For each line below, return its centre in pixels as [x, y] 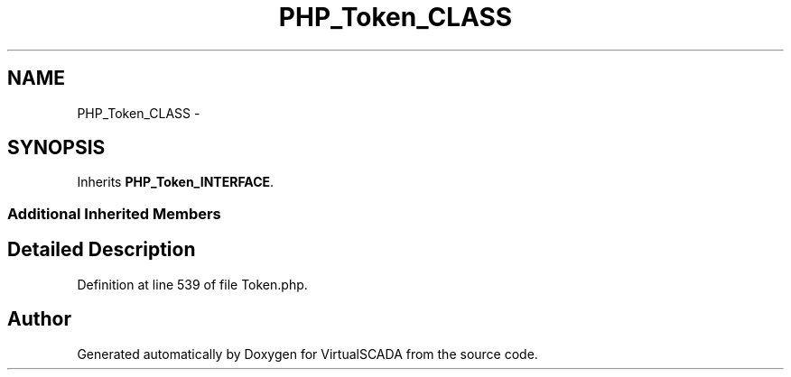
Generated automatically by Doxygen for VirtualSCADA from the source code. [307, 354]
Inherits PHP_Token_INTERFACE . [176, 182]
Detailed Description [102, 250]
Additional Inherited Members [114, 213]
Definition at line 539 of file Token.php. [192, 284]
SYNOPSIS [56, 148]
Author [39, 319]
